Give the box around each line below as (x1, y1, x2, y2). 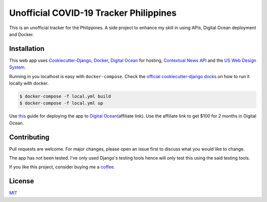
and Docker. (9, 31, 34, 37)
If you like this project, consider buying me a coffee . (9, 164, 115, 170)
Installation (9, 44, 44, 53)
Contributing (9, 133, 49, 141)
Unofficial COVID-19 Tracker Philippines (9, 7, 177, 18)
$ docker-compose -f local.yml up (19, 100, 103, 106)
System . (9, 64, 26, 70)
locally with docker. (9, 81, 49, 86)
